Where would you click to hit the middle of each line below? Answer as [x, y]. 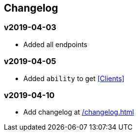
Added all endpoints [55, 44]
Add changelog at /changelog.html [79, 112]
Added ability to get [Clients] [74, 78]
